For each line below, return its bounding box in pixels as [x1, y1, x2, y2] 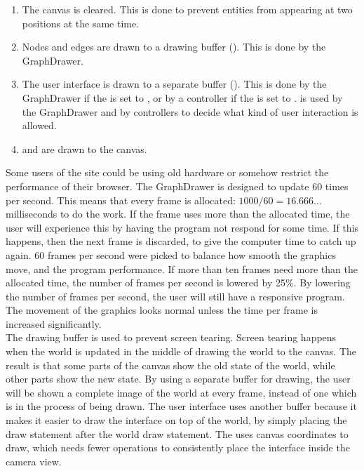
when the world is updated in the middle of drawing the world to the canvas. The [6, 344, 356, 359]
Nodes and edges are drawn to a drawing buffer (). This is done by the [22, 39, 326, 54]
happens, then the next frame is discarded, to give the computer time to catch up [6, 234, 356, 248]
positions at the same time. [22, 15, 140, 30]
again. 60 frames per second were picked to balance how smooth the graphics [6, 247, 336, 262]
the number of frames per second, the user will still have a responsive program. [6, 288, 345, 303]
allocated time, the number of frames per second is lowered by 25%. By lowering [6, 275, 351, 290]
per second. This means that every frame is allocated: [6, 192, 236, 207]
